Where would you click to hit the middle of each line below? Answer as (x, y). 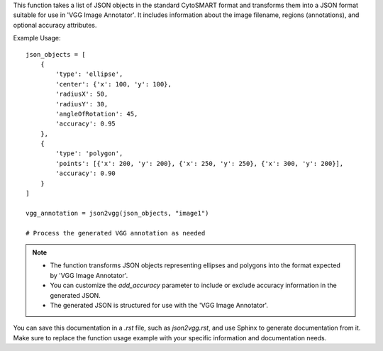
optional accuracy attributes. (55, 25)
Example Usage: (37, 38)
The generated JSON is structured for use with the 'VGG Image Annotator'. (159, 305)
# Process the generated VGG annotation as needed (116, 233)
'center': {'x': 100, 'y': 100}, (113, 84)
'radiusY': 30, (82, 104)
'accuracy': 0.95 (86, 124)
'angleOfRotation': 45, (97, 114)
